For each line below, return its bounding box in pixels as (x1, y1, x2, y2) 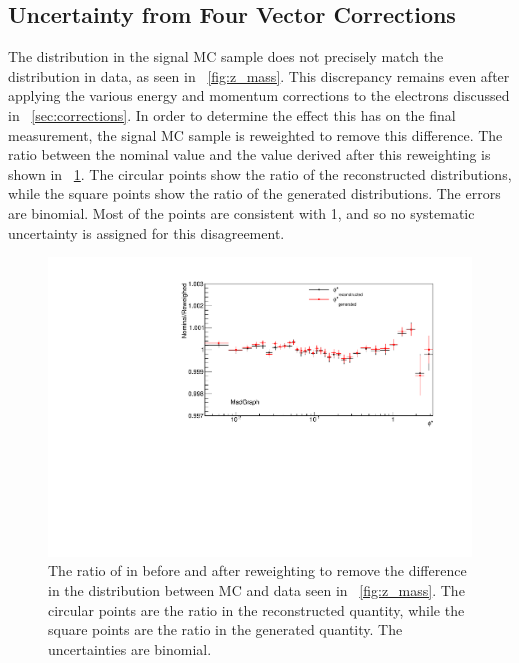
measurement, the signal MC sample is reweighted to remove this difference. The (8, 124, 503, 145)
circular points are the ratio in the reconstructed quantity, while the (48, 599, 465, 620)
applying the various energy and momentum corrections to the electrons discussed (8, 85, 510, 106)
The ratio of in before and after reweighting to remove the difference (48, 560, 467, 581)
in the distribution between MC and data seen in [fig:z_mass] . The (48, 579, 465, 600)
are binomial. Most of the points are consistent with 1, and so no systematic (8, 202, 475, 223)
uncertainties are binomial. (48, 638, 212, 659)
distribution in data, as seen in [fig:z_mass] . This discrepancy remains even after (8, 65, 510, 86)
